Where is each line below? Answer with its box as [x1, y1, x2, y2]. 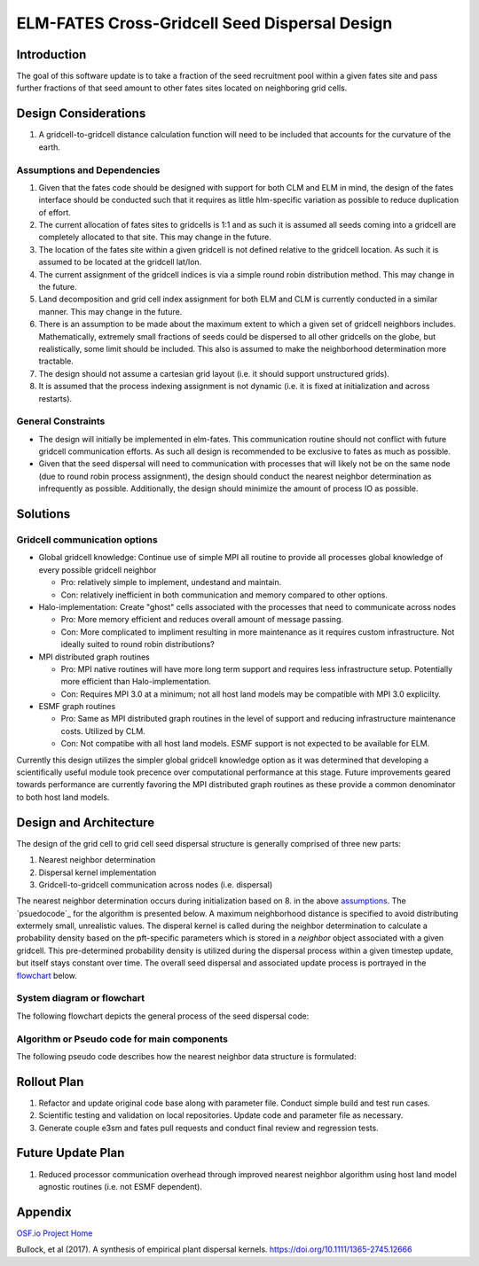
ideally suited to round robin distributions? [60, 639, 215, 650]
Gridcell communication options [16, 534, 159, 546]
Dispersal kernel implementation [38, 867, 157, 878]
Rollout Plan [16, 1074, 84, 1090]
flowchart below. [16, 970, 77, 981]
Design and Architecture [16, 815, 155, 830]
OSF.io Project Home [16, 1228, 93, 1239]
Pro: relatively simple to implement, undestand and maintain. [60, 577, 282, 588]
